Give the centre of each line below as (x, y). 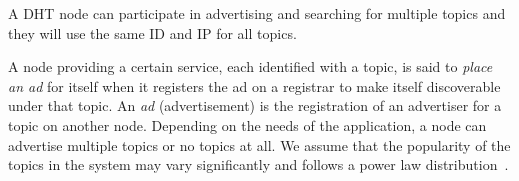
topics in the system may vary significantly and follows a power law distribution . (258, 164)
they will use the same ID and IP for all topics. (152, 32)
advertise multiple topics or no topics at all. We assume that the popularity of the (259, 144)
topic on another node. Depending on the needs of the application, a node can (247, 124)
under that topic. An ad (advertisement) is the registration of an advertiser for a (255, 105)
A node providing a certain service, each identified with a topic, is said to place (250, 66)
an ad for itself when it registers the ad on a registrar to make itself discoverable (254, 85)
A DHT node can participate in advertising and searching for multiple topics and (257, 13)
